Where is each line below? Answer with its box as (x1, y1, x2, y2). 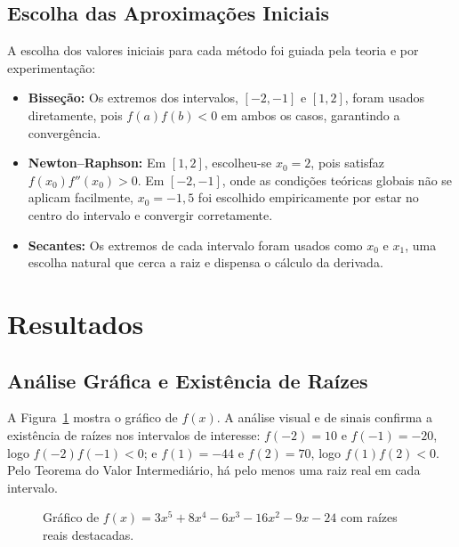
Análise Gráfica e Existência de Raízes (7, 366, 368, 394)
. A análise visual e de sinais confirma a (216, 408, 432, 427)
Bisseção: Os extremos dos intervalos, (28, 88, 238, 107)
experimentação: (7, 58, 96, 77)
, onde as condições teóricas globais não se (221, 170, 453, 189)
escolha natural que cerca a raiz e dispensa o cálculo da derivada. (28, 253, 383, 272)
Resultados (7, 305, 144, 341)
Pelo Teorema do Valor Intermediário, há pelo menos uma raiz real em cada (7, 461, 421, 479)
